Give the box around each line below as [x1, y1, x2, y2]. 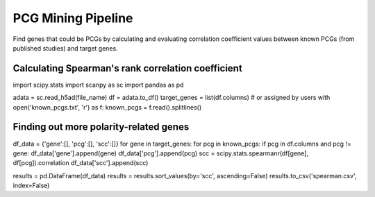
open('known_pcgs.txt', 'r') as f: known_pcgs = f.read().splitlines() [12, 103, 202, 111]
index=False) [12, 181, 50, 190]
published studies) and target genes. [12, 44, 118, 52]
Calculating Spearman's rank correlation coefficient [12, 62, 242, 74]
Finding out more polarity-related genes [12, 121, 190, 133]
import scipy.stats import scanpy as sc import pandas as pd [12, 80, 184, 89]
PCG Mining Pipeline [12, 10, 133, 26]
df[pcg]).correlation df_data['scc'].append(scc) [12, 159, 149, 167]
